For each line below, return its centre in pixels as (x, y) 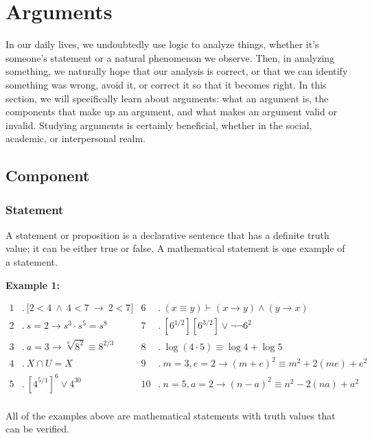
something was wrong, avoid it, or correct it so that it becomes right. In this (166, 84)
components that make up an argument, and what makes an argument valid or (171, 112)
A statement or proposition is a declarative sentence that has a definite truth (167, 234)
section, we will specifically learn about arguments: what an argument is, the (167, 98)
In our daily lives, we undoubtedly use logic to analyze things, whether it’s (162, 44)
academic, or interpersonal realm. (76, 138)
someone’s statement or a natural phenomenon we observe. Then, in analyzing (170, 57)
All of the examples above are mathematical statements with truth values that (171, 415)
